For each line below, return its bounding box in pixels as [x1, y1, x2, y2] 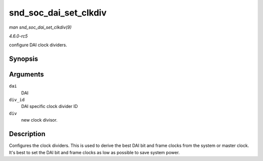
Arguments [9, 71, 44, 79]
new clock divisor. [21, 117, 58, 123]
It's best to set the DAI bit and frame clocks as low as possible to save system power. [9, 149, 180, 155]
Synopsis [9, 55, 38, 63]
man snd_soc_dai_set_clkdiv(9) [9, 24, 72, 30]
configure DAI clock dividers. [9, 42, 68, 48]
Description [9, 130, 46, 138]
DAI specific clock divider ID [21, 104, 78, 109]
